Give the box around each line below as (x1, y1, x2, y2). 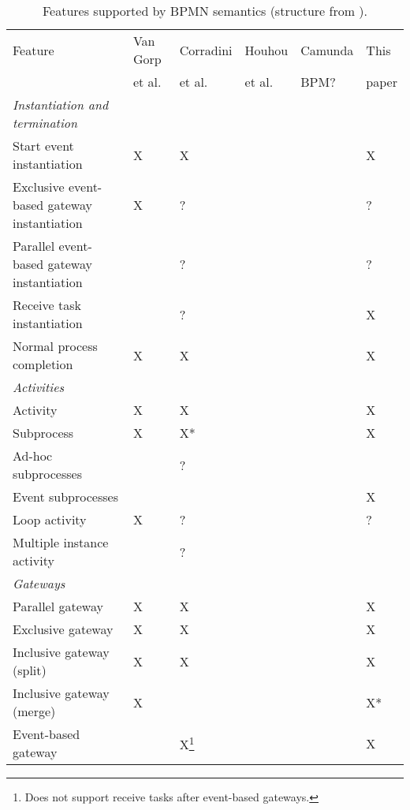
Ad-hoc (13, 446, 53, 465)
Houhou (244, 40, 289, 59)
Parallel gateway (13, 597, 103, 615)
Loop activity (13, 510, 87, 528)
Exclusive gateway (13, 620, 114, 638)
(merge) (13, 702, 56, 720)
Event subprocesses (13, 487, 118, 506)
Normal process (13, 337, 98, 355)
